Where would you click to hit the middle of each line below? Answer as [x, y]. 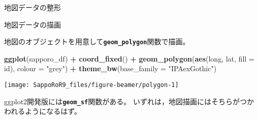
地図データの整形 [33, 7]
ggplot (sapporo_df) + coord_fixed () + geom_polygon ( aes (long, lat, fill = [129, 58]
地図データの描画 [33, 24]
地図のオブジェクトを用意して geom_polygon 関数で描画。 [97, 41]
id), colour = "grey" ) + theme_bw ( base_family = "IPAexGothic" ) [110, 68]
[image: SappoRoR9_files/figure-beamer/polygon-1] [91, 85]
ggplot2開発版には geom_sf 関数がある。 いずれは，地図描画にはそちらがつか [129, 101]
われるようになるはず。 [43, 111]
